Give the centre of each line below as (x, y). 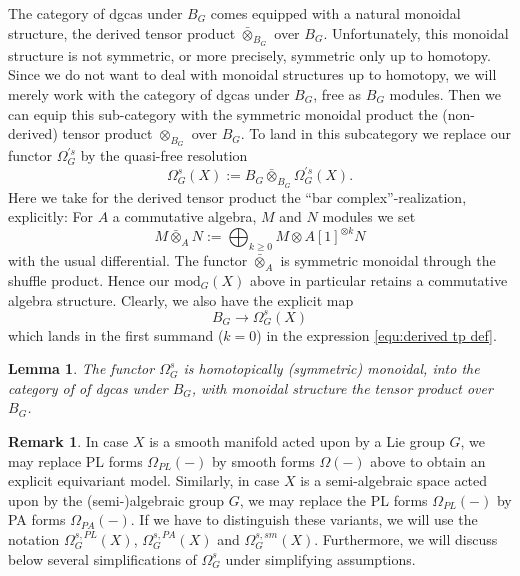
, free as (337, 93)
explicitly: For (51, 216)
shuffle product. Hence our (89, 279)
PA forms (37, 519)
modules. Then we (445, 93)
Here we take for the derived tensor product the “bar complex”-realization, (237, 196)
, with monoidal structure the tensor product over (342, 387)
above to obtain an (428, 460)
